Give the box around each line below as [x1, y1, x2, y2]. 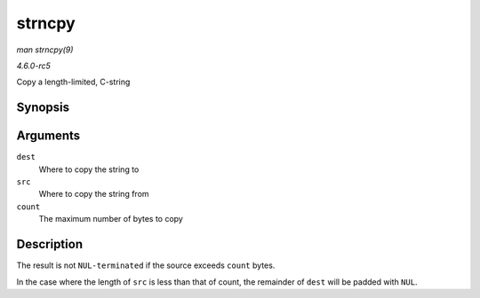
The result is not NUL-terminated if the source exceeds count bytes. [16, 260, 276, 271]
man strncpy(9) [16, 44, 74, 55]
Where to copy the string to [38, 164, 140, 175]
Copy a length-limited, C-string [16, 76, 131, 88]
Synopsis [16, 100, 70, 115]
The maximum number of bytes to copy [38, 214, 184, 224]
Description [16, 237, 84, 252]
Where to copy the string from [38, 189, 150, 200]
